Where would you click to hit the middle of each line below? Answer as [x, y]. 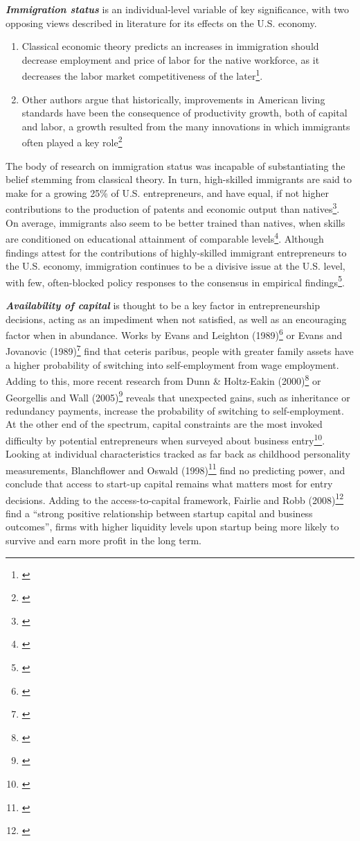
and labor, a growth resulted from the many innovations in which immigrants [186, 126]
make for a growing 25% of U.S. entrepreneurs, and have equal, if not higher [167, 192]
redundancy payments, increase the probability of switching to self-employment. [175, 410]
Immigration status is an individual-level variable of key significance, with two [177, 9]
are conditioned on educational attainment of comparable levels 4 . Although [165, 237]
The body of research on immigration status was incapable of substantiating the [175, 165]
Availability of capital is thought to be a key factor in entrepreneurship [163, 305]
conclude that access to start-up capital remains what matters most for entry [169, 484]
